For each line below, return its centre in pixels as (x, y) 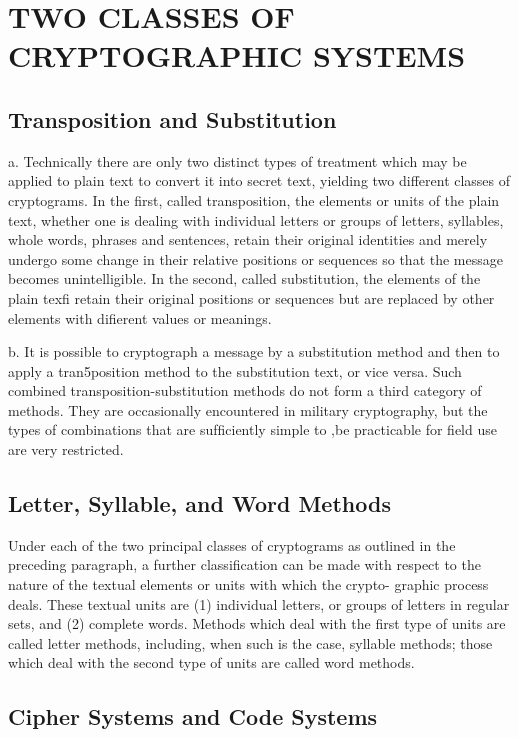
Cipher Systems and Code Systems (193, 716)
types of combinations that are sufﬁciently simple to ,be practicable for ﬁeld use (252, 429)
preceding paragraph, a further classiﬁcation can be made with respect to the (244, 564)
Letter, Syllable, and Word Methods (199, 503)
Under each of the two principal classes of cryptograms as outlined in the (232, 544)
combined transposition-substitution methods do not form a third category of (245, 390)
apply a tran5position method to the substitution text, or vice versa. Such (235, 370)
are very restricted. (66, 449)
